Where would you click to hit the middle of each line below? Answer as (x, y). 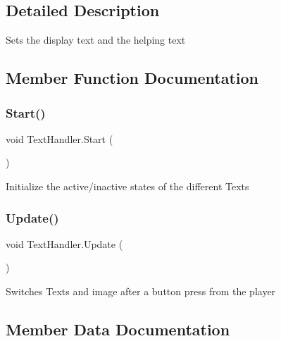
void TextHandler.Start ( (60, 138)
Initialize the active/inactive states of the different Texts (127, 186)
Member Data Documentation (118, 329)
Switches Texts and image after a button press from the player (141, 291)
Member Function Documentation (132, 78)
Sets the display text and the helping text (96, 40)
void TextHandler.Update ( (64, 243)
